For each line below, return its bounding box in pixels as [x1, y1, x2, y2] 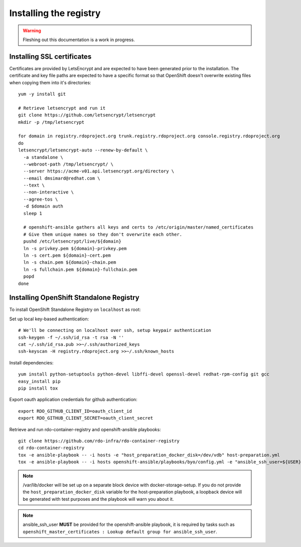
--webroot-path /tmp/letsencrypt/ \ [23, 161, 114, 167]
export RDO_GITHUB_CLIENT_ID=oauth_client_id [18, 408, 132, 414]
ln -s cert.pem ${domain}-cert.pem [23, 253, 111, 258]
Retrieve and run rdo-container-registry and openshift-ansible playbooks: [9, 426, 161, 432]
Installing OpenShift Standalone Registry [9, 293, 140, 302]
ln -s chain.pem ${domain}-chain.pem [23, 260, 116, 265]
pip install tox [18, 385, 58, 391]
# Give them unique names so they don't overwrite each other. [23, 231, 183, 237]
